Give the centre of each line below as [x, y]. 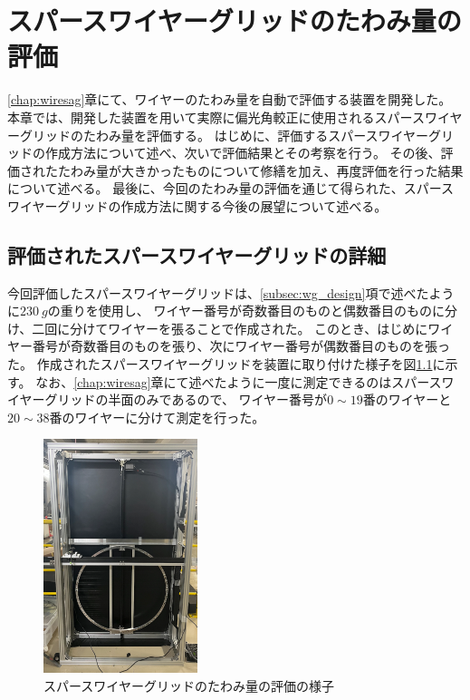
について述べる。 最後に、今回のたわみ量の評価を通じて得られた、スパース [231, 188]
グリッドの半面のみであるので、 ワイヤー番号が [186, 399]
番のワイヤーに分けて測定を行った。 [157, 417]
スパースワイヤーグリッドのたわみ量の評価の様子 [189, 686]
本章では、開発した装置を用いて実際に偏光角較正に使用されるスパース [216, 117]
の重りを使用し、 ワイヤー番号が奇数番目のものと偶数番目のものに [246, 311]
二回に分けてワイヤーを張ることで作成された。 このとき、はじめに [230, 328]
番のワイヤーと [407, 399]
